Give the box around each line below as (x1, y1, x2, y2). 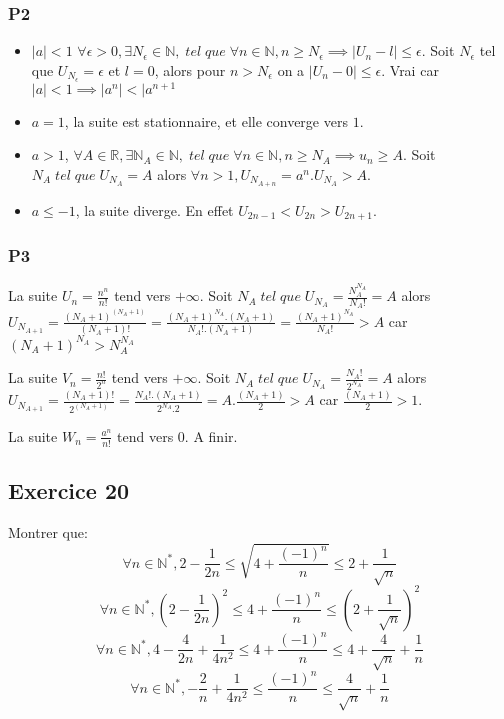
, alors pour (154, 59, 226, 80)
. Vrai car (381, 59, 439, 80)
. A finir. (184, 425, 238, 446)
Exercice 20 (8, 475, 130, 506)
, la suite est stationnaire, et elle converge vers (64, 110, 348, 131)
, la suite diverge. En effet (75, 199, 234, 220)
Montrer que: (8, 522, 88, 542)
